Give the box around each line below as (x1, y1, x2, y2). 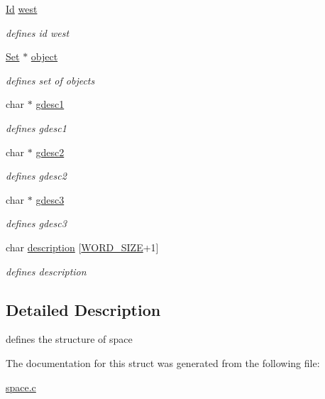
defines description (6, 263, 87, 278)
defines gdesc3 (6, 216, 67, 231)
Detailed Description (6, 298, 161, 320)
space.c (6, 379, 36, 394)
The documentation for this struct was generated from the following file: (6, 355, 320, 370)
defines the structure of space (6, 332, 133, 346)
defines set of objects (6, 72, 95, 87)
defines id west (6, 25, 70, 40)
